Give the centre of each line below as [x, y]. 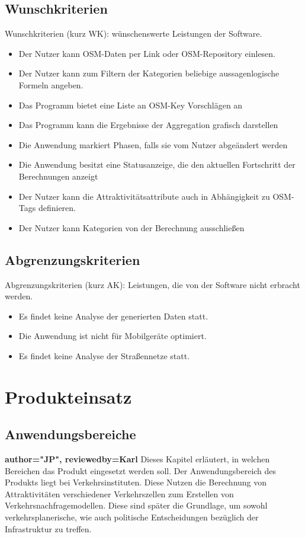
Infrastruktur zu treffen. [48, 528]
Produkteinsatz [68, 396]
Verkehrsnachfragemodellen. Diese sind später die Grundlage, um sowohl [136, 505]
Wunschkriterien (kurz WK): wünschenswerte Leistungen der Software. [134, 33]
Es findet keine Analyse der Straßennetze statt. [104, 355]
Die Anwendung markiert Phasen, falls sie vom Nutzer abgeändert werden [153, 144]
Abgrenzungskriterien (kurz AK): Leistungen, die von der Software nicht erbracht [152, 284]
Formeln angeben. [51, 84]
